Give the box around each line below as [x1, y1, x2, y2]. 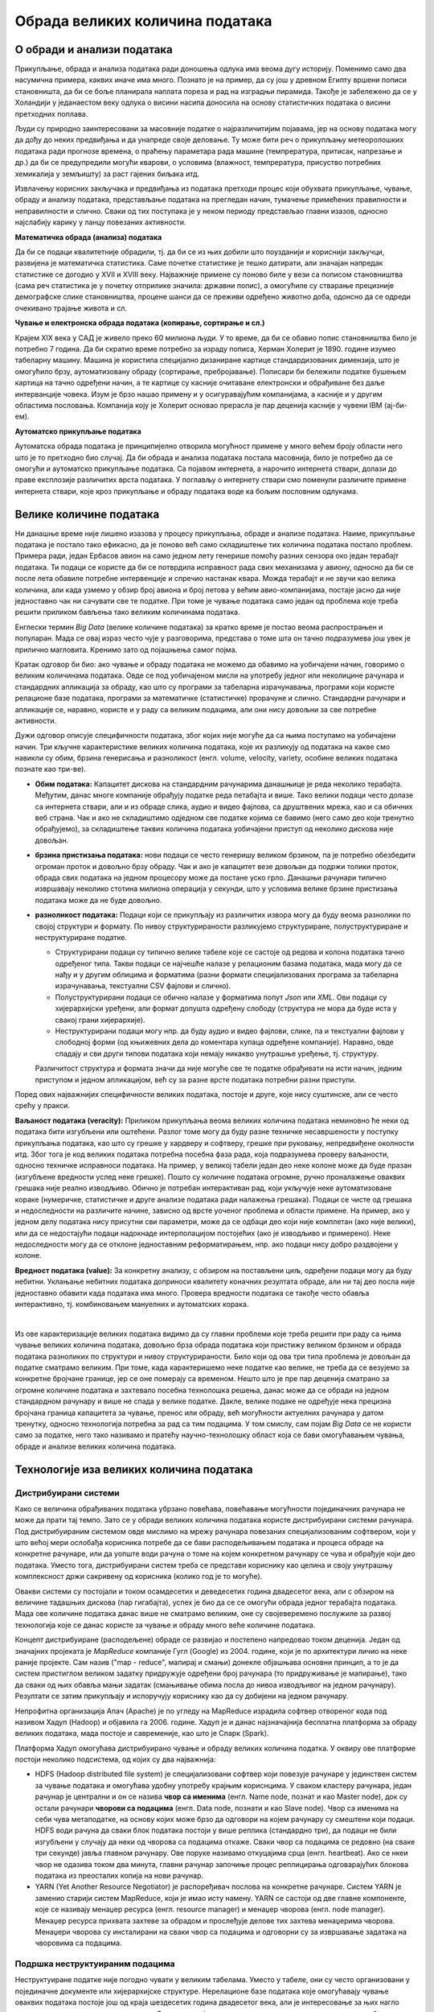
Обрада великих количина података [14, 12, 272, 30]
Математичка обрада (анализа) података [14, 232, 162, 241]
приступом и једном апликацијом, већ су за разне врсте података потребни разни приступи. [35, 1074, 357, 1084]
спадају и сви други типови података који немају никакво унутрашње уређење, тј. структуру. [55, 1049, 379, 1058]
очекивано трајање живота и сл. [14, 303, 128, 313]
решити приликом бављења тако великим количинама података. [14, 608, 240, 617]
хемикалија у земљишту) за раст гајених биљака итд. [14, 169, 200, 179]
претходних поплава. [14, 109, 88, 118]
